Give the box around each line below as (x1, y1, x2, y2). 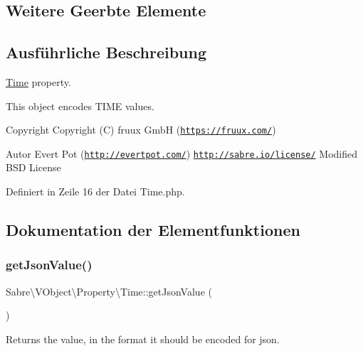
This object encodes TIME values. (6, 98, 154, 113)
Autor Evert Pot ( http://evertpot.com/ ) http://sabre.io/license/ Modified (6, 146, 358, 161)
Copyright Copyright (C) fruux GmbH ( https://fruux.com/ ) (6, 122, 276, 137)
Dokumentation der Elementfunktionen (6, 219, 300, 241)
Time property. (6, 74, 71, 89)
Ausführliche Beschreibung (6, 41, 206, 63)
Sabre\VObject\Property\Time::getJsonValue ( (6, 283, 212, 298)
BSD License (6, 160, 61, 175)
